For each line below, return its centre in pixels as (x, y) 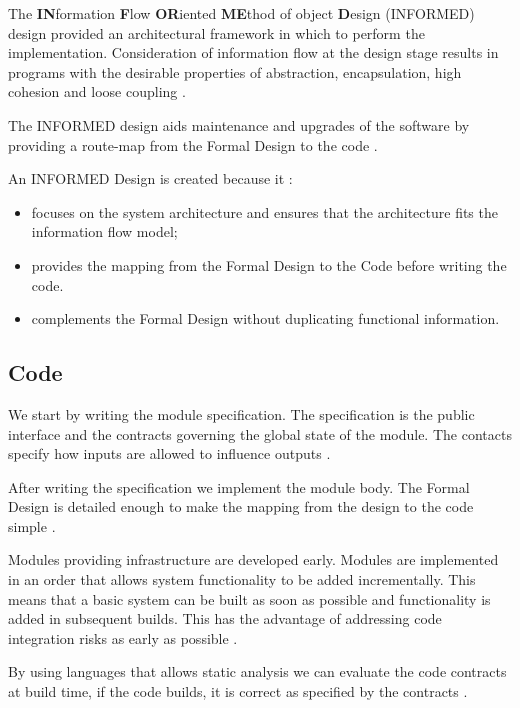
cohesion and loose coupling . (97, 91)
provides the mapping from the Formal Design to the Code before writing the (269, 264)
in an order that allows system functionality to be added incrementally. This (242, 579)
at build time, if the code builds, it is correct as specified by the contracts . (238, 691)
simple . (32, 525)
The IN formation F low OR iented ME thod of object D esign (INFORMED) (241, 13)
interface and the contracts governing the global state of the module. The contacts (260, 433)
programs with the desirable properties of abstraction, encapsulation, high (235, 71)
